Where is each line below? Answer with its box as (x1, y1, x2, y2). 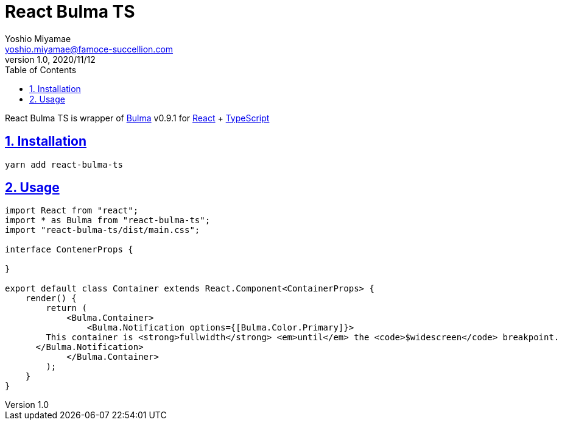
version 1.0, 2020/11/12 (5, 54, 96, 65)
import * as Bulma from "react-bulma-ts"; (5, 215, 211, 226)
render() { (25, 293, 77, 304)
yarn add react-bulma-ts (5, 159, 123, 170)
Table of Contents (5, 64, 77, 75)
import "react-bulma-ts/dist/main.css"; (5, 225, 200, 235)
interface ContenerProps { (5, 245, 133, 255)
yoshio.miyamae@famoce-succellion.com (5, 43, 174, 54)
